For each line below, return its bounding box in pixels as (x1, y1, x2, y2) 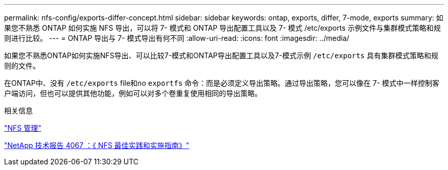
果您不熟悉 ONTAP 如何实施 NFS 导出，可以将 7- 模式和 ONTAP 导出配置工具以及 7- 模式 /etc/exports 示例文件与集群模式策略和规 (4, 23, 441, 32)
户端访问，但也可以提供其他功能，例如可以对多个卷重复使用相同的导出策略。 (4, 89, 262, 98)
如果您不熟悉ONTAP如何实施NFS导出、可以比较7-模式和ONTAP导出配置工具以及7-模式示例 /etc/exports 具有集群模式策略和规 (4, 51, 438, 60)
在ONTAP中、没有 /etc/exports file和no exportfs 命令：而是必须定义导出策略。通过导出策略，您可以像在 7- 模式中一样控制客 (4, 79, 440, 87)
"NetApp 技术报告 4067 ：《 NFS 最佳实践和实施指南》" (4, 141, 190, 150)
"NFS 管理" (4, 124, 41, 132)
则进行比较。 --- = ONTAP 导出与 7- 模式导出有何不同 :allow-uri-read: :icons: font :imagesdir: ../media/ (4, 34, 349, 42)
